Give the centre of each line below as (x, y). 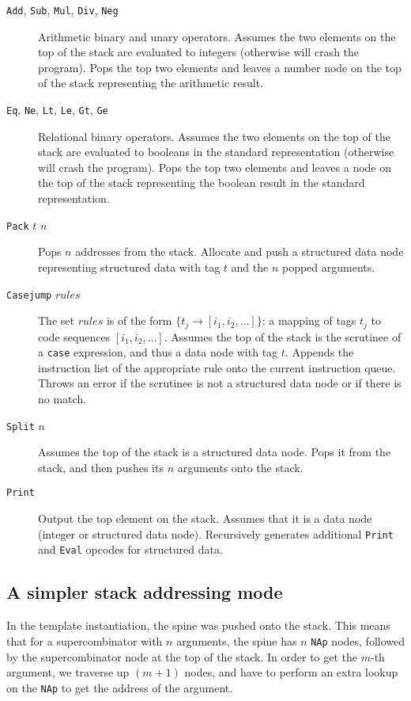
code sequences (74, 336)
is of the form (139, 320)
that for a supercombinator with (85, 640)
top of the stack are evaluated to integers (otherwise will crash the (199, 52)
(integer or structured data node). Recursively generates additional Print (216, 533)
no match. (62, 399)
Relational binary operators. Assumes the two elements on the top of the (214, 136)
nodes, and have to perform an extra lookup (291, 672)
